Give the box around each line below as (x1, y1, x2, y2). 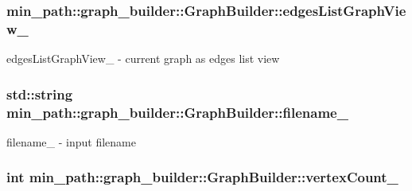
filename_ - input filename (6, 133, 136, 150)
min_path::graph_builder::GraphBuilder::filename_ (6, 102, 348, 122)
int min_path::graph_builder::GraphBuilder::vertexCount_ (6, 167, 398, 187)
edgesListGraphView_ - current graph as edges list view (6, 50, 280, 67)
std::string (6, 84, 73, 103)
